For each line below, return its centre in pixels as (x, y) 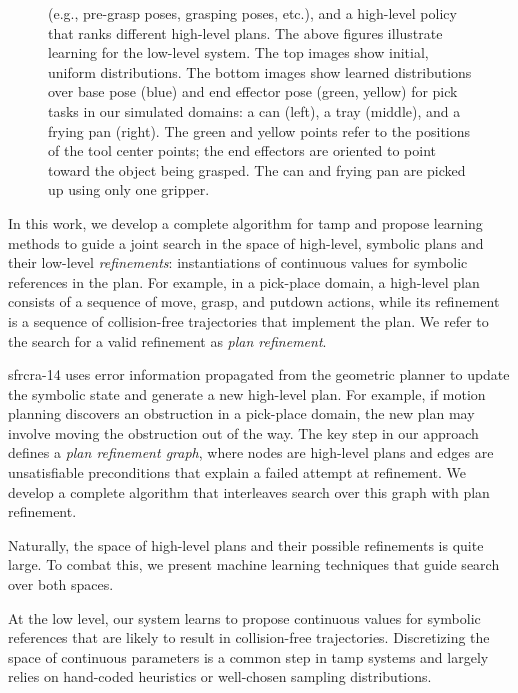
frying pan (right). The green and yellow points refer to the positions (259, 130)
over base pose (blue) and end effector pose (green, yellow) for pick (253, 91)
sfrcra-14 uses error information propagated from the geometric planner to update (259, 374)
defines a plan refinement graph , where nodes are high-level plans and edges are (251, 452)
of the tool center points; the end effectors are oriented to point (242, 150)
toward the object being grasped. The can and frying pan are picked (257, 169)
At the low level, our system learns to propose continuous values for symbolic (244, 617)
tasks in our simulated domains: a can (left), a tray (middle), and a (254, 110)
